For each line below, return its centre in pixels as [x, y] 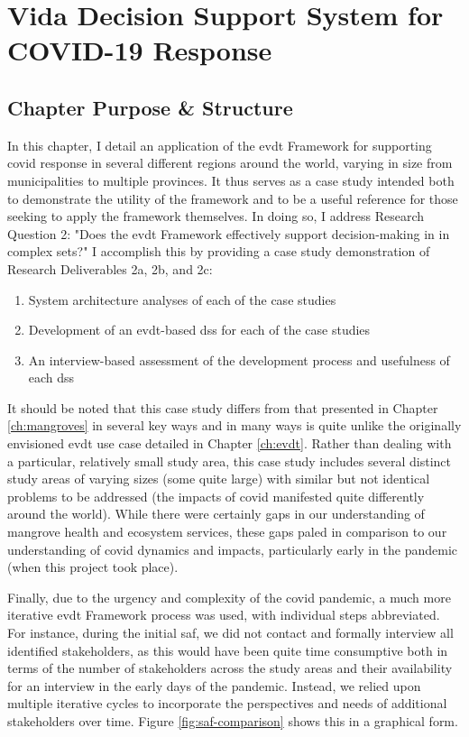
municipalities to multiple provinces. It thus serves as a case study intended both [231, 180]
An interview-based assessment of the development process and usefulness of [239, 359]
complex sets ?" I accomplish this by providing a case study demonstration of [219, 251]
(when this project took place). [93, 567]
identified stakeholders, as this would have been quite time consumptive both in [228, 650]
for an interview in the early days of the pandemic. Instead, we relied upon [214, 685]
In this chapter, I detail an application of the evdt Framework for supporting [220, 145]
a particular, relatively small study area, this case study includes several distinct [229, 461]
